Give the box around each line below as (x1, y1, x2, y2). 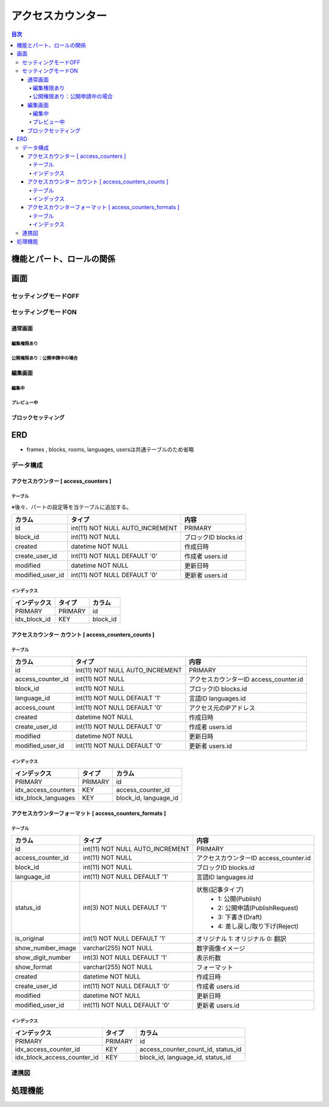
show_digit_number (15, 953, 71, 962)
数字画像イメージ (196, 944, 246, 953)
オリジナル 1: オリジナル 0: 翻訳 (196, 934, 286, 943)
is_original (15, 934, 44, 943)
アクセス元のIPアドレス (189, 704, 256, 713)
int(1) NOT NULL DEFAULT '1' (83, 934, 166, 943)
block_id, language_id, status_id (139, 1053, 232, 1062)
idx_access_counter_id (15, 1045, 80, 1054)
